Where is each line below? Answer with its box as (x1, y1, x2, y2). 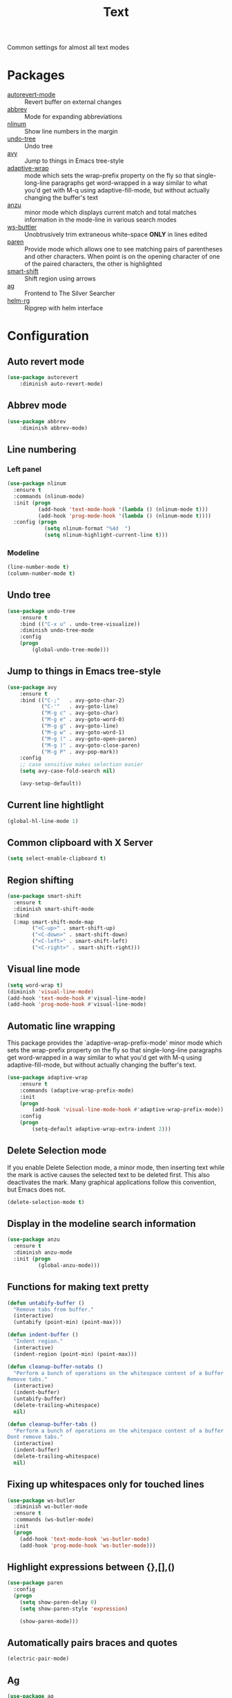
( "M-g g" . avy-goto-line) (41, 723, 119, 729)
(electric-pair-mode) (7, 1655, 70, 1663)
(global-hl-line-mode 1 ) (7, 817, 79, 824)
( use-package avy (7, 684, 57, 691)
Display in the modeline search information (7, 1218, 196, 1230)
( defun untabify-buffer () (7, 1300, 85, 1307)
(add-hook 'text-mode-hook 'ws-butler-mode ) (19, 1535, 150, 1542)
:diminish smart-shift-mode (13, 905, 95, 912)
